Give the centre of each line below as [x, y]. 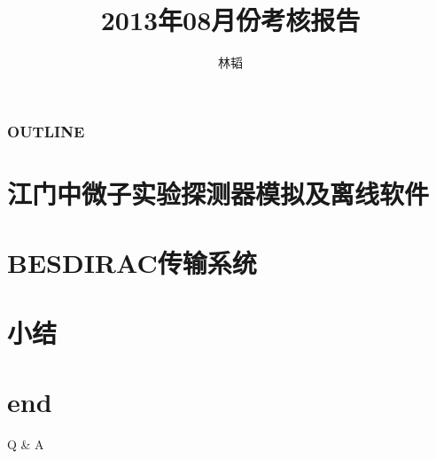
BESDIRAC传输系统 [132, 263]
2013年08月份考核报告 [230, 20]
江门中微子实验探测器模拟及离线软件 [218, 193]
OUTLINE [46, 131]
